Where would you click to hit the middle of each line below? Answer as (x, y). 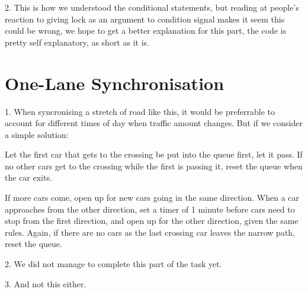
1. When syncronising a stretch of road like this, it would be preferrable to (140, 111)
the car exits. (28, 177)
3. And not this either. (46, 283)
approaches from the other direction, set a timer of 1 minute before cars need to (150, 209)
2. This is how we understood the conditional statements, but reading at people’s (152, 7)
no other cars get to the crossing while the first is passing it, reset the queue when (154, 166)
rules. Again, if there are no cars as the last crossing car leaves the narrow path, (150, 232)
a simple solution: (37, 134)
